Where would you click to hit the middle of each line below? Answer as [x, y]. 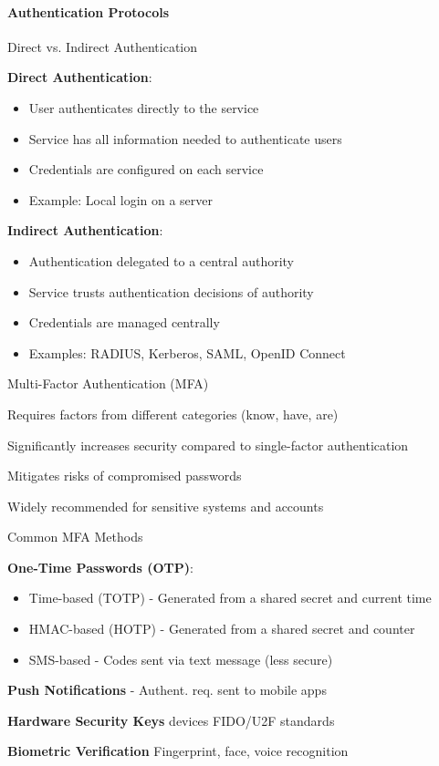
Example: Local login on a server [121, 199]
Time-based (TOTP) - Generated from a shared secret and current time [230, 598]
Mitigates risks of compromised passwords [125, 476]
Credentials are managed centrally [124, 322]
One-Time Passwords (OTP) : [100, 567]
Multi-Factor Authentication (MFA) [108, 383]
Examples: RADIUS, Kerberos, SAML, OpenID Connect [187, 352]
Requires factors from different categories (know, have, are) [173, 414]
